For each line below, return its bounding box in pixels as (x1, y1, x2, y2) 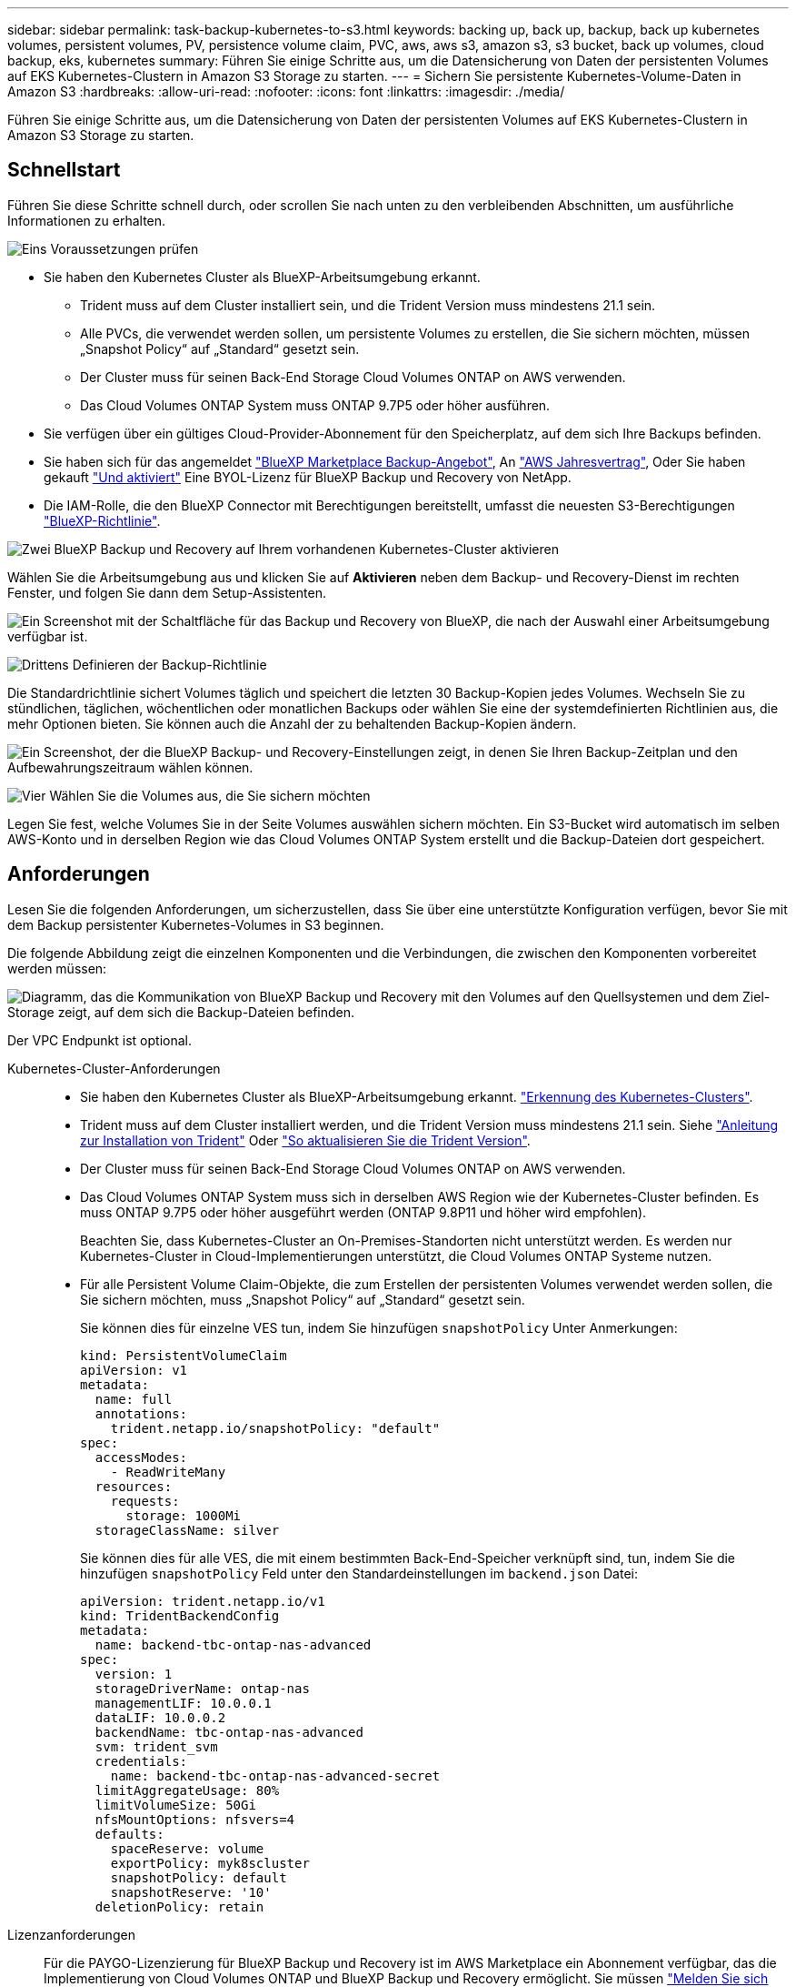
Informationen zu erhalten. (7, 212, 166, 228)
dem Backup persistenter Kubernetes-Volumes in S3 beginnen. (7, 916, 384, 933)
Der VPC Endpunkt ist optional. (7, 1032, 193, 1048)
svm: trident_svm (95, 1739, 218, 1754)
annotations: (95, 1406, 188, 1421)
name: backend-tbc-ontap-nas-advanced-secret (110, 1768, 441, 1783)
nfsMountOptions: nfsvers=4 (95, 1811, 295, 1827)
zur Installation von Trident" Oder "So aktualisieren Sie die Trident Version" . (80, 1132, 531, 1148)
